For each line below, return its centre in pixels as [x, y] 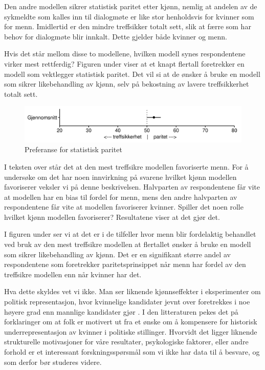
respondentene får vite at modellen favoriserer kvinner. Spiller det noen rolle [124, 207]
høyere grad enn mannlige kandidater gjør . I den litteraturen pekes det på [121, 311]
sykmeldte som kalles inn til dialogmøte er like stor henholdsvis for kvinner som [129, 16]
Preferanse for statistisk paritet [73, 149]
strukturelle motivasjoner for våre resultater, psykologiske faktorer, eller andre [126, 342]
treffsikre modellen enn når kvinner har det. [73, 274]
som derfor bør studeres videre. [53, 362]
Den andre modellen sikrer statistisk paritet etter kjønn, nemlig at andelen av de [131, 6]
